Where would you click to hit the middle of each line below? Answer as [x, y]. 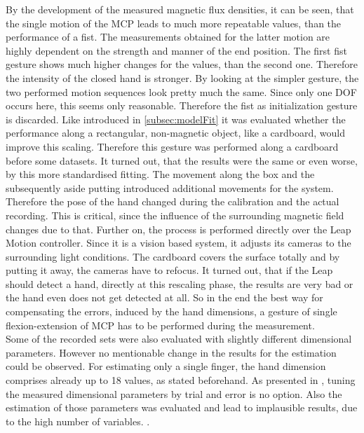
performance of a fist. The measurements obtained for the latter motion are [168, 37]
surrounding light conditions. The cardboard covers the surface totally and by [173, 256]
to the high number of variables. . [78, 421]
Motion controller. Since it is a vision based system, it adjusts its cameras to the [178, 243]
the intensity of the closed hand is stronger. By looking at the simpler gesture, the [182, 77]
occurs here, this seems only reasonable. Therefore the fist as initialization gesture [182, 105]
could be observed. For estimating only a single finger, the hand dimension [166, 366]
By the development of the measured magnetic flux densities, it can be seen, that [180, 9]
